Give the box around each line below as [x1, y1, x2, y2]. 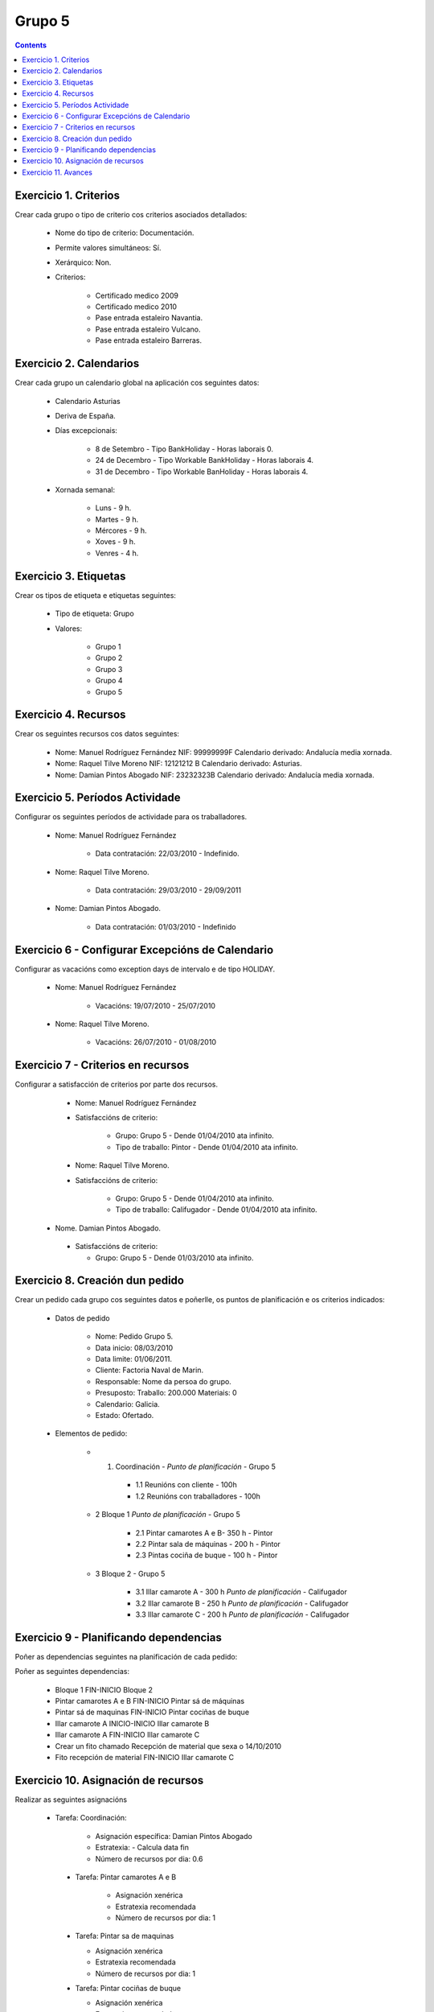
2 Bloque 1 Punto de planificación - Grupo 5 [95, 1510, 240, 1519]
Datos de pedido [55, 1313, 110, 1323]
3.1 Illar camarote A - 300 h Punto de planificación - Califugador [135, 1587, 347, 1597]
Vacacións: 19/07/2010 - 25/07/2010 [95, 1000, 216, 1010]
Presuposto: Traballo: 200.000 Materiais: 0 [95, 1388, 237, 1398]
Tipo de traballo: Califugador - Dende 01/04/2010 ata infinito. [115, 1205, 317, 1214]
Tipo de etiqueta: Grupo [55, 608, 134, 619]
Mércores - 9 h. [95, 526, 148, 535]
